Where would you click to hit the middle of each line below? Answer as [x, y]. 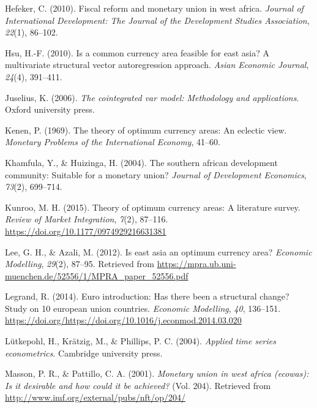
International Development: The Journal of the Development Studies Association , [157, 20]
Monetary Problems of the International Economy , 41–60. [113, 142]
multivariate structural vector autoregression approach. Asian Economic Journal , [157, 65]
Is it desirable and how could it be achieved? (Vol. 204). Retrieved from [138, 385]
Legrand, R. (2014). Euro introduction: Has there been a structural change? [147, 296]
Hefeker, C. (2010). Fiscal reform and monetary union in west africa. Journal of [154, 8]
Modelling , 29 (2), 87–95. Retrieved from [80, 264]
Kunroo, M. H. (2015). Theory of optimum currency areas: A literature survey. [153, 207]
